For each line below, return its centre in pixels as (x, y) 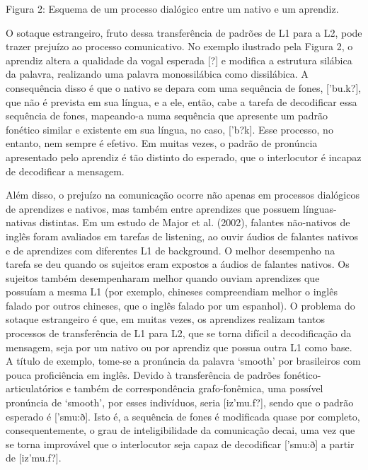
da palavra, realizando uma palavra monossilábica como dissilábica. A (157, 74)
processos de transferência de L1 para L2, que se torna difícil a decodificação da (179, 333)
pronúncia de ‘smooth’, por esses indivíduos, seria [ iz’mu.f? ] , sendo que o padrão (180, 403)
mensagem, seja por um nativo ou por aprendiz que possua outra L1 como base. (179, 347)
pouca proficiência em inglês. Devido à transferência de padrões (143, 374)
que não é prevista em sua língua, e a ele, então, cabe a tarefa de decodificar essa (182, 101)
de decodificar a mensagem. (65, 171)
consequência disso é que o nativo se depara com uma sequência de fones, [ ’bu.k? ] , (184, 87)
